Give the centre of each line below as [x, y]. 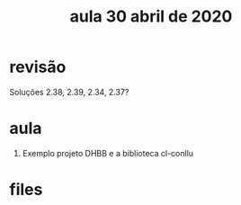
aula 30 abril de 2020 [151, 17]
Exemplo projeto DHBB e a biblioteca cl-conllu [108, 153]
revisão [38, 67]
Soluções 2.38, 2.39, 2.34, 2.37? [69, 92]
